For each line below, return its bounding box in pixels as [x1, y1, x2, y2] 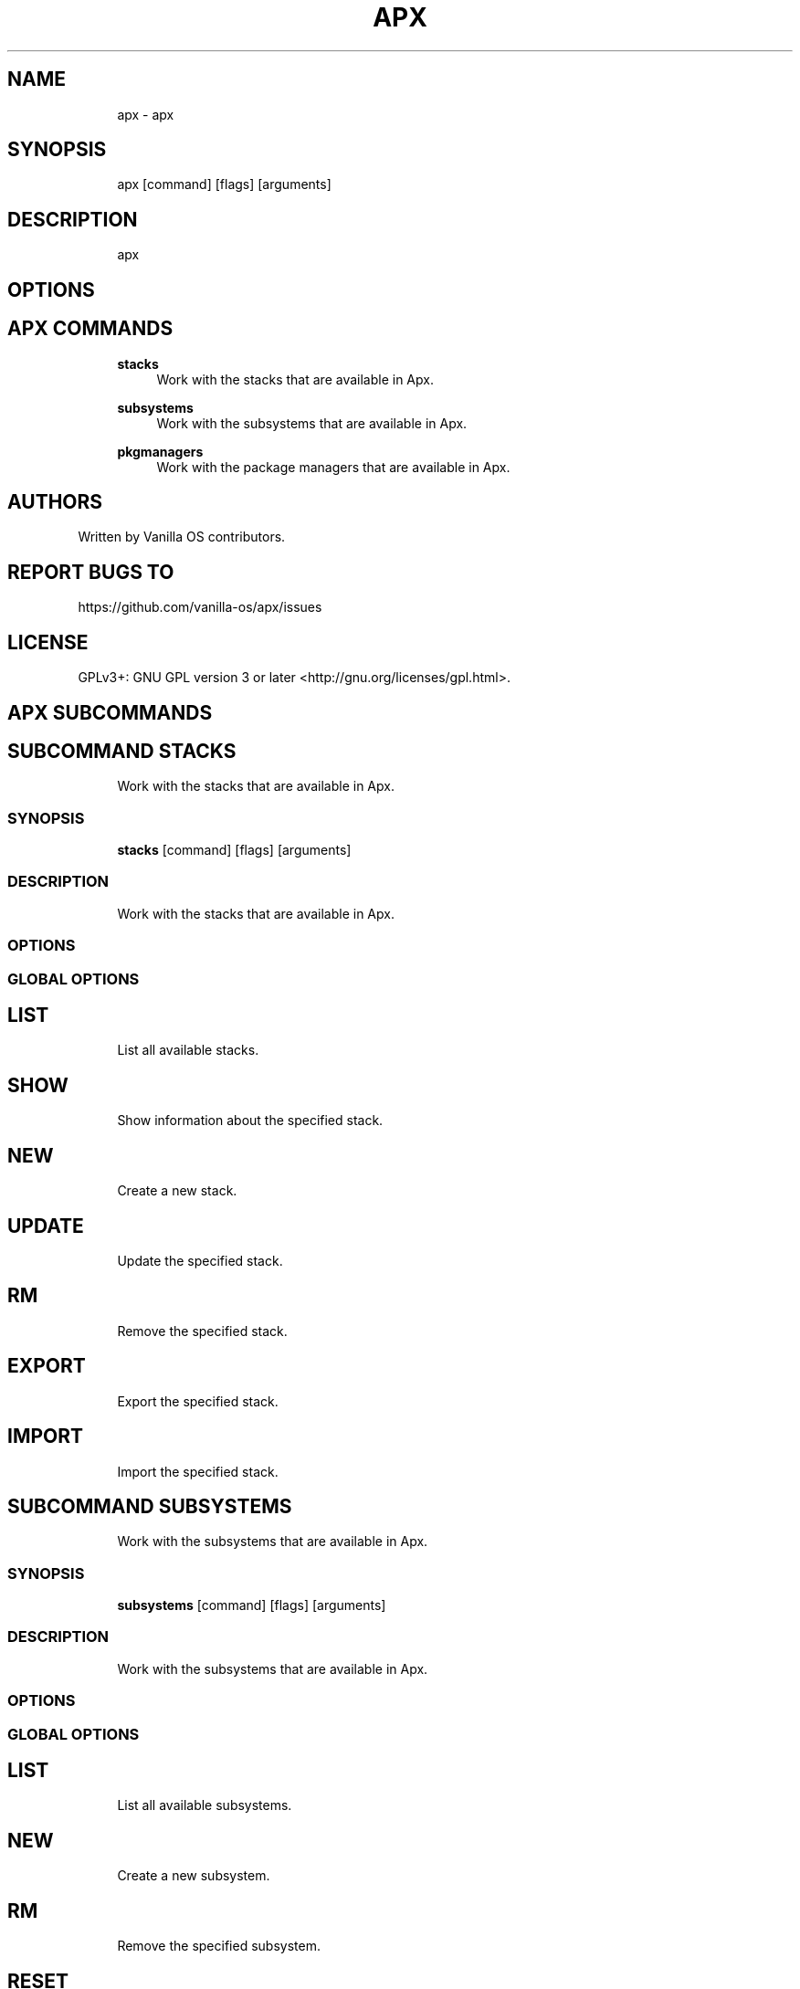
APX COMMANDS [7, 317, 174, 341]
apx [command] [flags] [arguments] [117, 176, 332, 193]
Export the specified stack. [117, 1393, 279, 1409]
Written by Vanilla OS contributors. [78, 529, 286, 545]
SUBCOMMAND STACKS [7, 739, 237, 763]
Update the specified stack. [117, 1252, 283, 1268]
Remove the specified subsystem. [117, 1938, 321, 1954]
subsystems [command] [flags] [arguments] [117, 1597, 386, 1614]
